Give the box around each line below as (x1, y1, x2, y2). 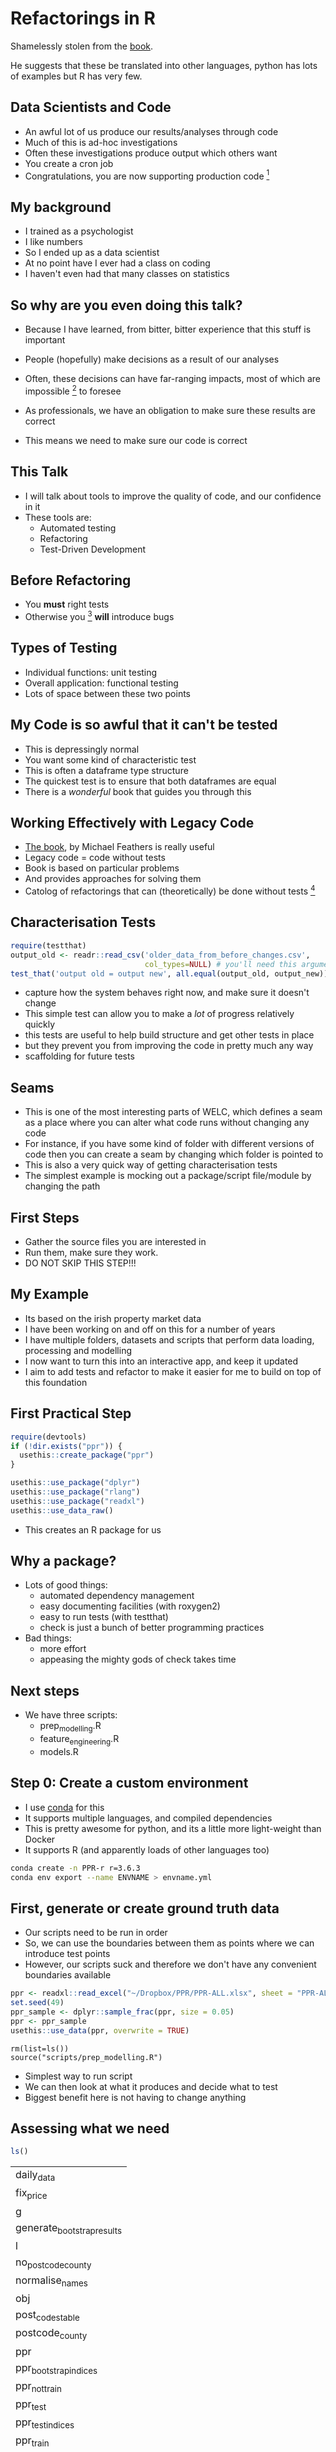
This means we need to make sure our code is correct (24, 434, 248, 446)
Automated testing (39, 522, 117, 534)
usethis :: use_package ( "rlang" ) (10, 1487, 141, 1497)
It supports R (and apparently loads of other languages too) (24, 1843, 270, 1856)
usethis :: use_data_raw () (10, 1505, 114, 1516)
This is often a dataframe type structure (24, 764, 189, 776)
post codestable (15, 2308, 80, 2324)
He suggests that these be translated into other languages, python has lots (10, 59, 318, 71)
